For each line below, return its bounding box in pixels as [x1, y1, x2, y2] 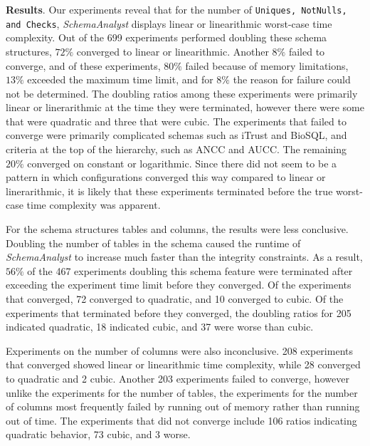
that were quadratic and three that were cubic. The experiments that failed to [6, 113, 347, 128]
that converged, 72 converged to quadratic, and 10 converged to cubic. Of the [6, 291, 344, 306]
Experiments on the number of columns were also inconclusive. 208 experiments [6, 343, 353, 358]
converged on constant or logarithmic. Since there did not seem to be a [27, 155, 337, 170]
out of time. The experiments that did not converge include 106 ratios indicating [6, 413, 357, 427]
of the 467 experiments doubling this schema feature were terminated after [27, 263, 353, 278]
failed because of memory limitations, [185, 58, 349, 73]
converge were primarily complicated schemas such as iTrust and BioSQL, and [6, 128, 347, 142]
